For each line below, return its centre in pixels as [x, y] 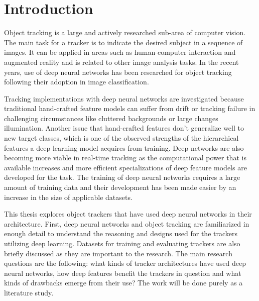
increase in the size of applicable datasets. [68, 197]
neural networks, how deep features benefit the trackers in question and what [123, 273]
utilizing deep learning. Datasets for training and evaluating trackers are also [122, 243]
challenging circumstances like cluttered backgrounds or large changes [111, 118]
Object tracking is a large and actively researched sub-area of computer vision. [125, 32]
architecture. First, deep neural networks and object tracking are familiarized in [127, 223]
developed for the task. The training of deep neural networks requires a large [122, 177]
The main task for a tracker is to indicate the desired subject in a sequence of [123, 42]
